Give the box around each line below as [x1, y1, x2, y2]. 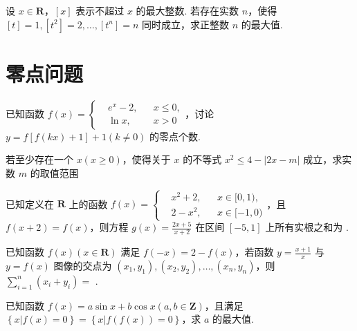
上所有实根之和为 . [265, 220, 349, 234]
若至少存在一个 [6, 152, 73, 167]
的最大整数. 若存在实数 [136, 3, 239, 17]
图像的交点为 [53, 258, 112, 272]
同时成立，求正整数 [141, 17, 229, 31]
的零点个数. [149, 129, 201, 143]
